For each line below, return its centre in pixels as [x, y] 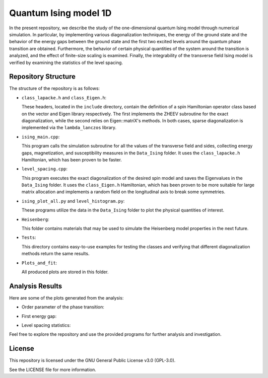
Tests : [29, 237]
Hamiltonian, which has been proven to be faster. [72, 159]
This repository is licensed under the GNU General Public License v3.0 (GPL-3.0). [92, 361]
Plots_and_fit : [39, 263]
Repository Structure [42, 77]
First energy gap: [39, 316]
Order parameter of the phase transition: [63, 307]
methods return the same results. [56, 254]
